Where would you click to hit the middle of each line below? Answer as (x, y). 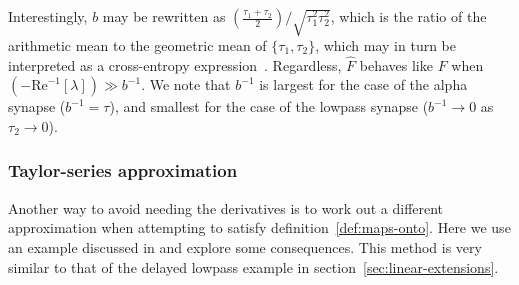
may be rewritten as (164, 16)
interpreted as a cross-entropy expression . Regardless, (175, 64)
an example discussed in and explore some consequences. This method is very (245, 246)
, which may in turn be (385, 44)
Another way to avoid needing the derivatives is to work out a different (226, 207)
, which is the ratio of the (408, 16)
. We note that (186, 84)
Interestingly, (48, 16)
